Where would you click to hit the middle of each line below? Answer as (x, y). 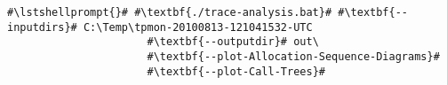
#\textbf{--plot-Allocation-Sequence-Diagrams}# (293, 56)
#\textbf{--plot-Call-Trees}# (236, 71)
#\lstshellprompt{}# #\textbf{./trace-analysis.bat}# (170, 12)
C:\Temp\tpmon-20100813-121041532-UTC (198, 27)
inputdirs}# (42, 27)
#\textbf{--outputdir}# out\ (233, 42)
